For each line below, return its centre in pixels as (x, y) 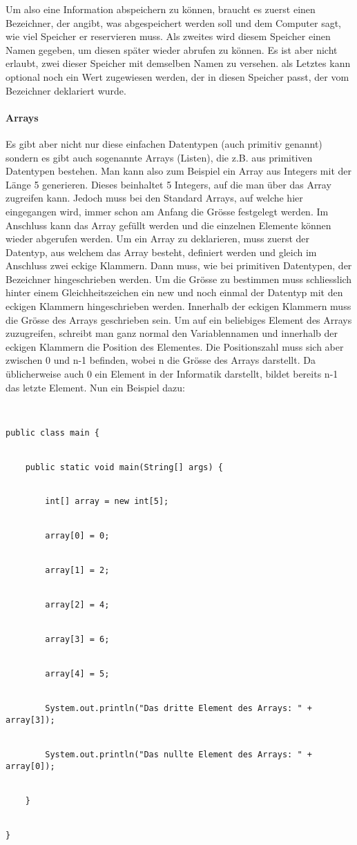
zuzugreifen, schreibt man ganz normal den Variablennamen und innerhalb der (172, 333)
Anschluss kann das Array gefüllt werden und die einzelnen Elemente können (168, 225)
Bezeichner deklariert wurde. (66, 90)
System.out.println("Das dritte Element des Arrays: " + (178, 709)
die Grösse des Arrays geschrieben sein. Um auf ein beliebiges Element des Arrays (179, 319)
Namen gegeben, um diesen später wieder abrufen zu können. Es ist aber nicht (172, 49)
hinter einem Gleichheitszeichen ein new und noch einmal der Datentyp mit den (174, 292)
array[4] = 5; (77, 674)
